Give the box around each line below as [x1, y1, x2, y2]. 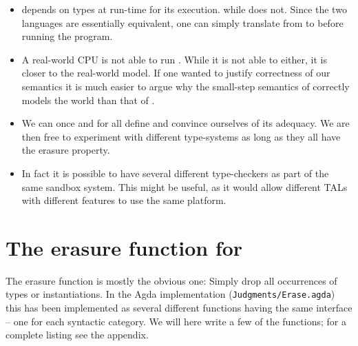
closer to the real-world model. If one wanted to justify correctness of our [21, 65, 330, 80]
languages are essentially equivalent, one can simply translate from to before [21, 15, 344, 30]
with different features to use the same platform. [21, 193, 227, 207]
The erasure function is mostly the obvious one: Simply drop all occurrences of [6, 273, 337, 287]
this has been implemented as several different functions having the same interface [6, 301, 352, 315]
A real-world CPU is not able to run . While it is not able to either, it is [21, 52, 327, 66]
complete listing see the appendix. [6, 327, 149, 342]
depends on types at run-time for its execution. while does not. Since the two [21, 2, 347, 16]
